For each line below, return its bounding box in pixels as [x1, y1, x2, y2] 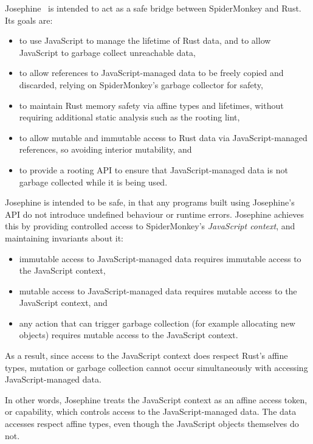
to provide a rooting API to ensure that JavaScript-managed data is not [19, 163, 288, 176]
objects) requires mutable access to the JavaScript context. [19, 328, 238, 341]
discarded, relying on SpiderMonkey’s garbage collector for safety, [19, 78, 263, 91]
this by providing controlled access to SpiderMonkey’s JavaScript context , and [5, 220, 295, 232]
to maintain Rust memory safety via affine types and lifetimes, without [19, 99, 284, 111]
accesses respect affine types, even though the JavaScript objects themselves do [5, 417, 299, 430]
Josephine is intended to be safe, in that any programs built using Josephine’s [5, 196, 295, 209]
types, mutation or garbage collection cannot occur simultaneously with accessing [5, 361, 308, 373]
